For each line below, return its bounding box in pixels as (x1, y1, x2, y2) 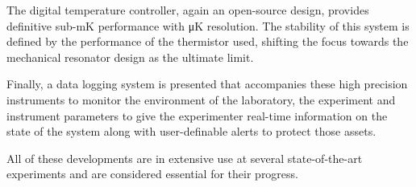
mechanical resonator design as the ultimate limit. (6, 48, 254, 65)
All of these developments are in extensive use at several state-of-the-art (6, 149, 363, 166)
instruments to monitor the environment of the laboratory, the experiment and (6, 91, 396, 108)
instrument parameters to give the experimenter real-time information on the (6, 107, 388, 124)
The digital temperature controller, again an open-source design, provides (6, 2, 369, 18)
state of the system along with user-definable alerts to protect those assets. (6, 123, 376, 140)
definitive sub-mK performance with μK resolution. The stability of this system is (6, 17, 410, 34)
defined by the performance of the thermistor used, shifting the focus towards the (6, 33, 409, 50)
